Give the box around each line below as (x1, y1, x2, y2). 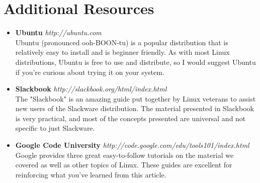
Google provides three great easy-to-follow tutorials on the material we (15, 149, 234, 160)
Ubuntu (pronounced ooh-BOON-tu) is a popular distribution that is (15, 37, 228, 47)
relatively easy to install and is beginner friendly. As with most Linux (15, 47, 230, 57)
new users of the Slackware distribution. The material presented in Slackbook (15, 103, 254, 114)
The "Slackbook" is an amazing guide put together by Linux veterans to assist (15, 93, 256, 104)
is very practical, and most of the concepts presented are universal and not (15, 113, 246, 123)
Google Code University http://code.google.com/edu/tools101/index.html (15, 140, 249, 150)
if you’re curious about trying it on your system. (15, 66, 164, 77)
